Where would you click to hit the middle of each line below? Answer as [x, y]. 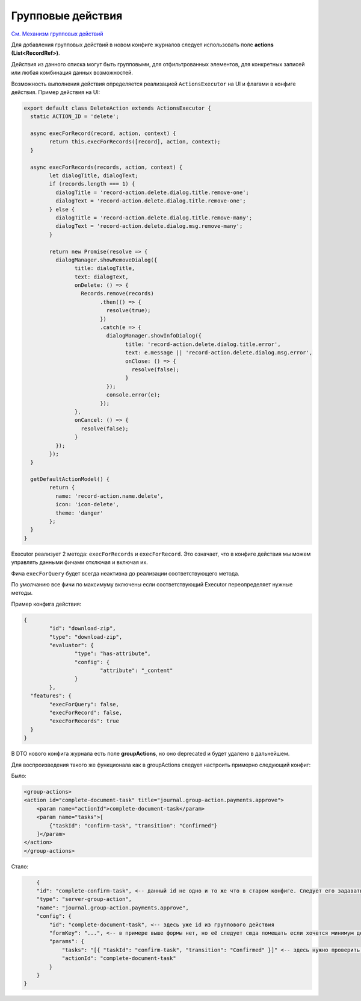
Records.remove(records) [118, 293]
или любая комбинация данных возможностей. [72, 73]
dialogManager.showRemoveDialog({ [106, 260]
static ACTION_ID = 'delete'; [75, 117]
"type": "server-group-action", [84, 899]
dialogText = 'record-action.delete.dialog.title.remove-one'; [150, 201]
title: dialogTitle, [105, 268]
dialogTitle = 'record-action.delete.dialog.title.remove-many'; [154, 218]
